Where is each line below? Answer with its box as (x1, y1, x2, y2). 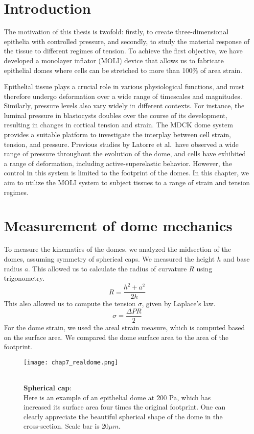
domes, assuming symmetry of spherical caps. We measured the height (4, 253, 215, 264)
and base (223, 253, 250, 264)
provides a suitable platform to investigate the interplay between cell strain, (4, 129, 231, 140)
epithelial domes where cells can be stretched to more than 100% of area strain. (4, 65, 242, 75)
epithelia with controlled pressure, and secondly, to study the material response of (4, 36, 250, 46)
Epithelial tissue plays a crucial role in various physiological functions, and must (4, 81, 245, 92)
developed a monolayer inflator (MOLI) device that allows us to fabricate (4, 55, 224, 65)
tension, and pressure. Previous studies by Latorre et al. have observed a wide (4, 139, 239, 149)
